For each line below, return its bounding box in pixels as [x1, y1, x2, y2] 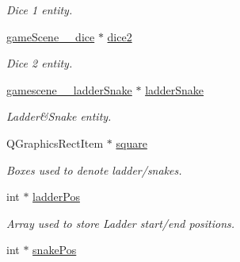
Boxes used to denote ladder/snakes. [6, 161, 182, 178]
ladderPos [32, 188, 80, 205]
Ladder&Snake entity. [6, 108, 112, 125]
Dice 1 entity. [6, 2, 73, 17]
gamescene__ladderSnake [6, 81, 132, 98]
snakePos [32, 241, 77, 258]
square [116, 134, 147, 151]
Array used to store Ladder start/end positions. [6, 214, 235, 231]
